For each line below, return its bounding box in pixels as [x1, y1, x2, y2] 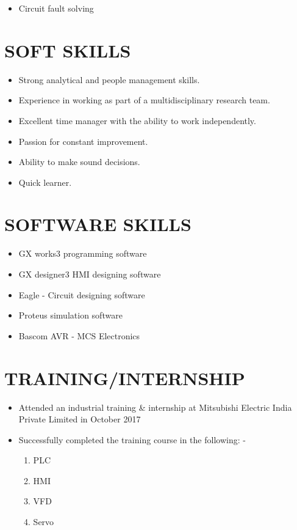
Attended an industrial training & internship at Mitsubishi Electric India [18, 400, 292, 413]
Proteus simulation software [18, 309, 123, 322]
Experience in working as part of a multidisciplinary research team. [18, 94, 270, 106]
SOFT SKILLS [4, 37, 131, 62]
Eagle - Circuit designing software [18, 288, 145, 301]
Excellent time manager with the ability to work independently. [18, 114, 256, 127]
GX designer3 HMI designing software [18, 268, 161, 280]
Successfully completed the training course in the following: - [18, 433, 246, 446]
